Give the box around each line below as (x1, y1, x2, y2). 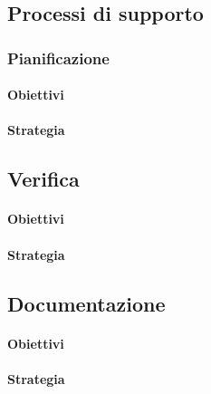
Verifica (7, 165, 80, 193)
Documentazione (7, 289, 166, 317)
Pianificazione (7, 46, 110, 69)
